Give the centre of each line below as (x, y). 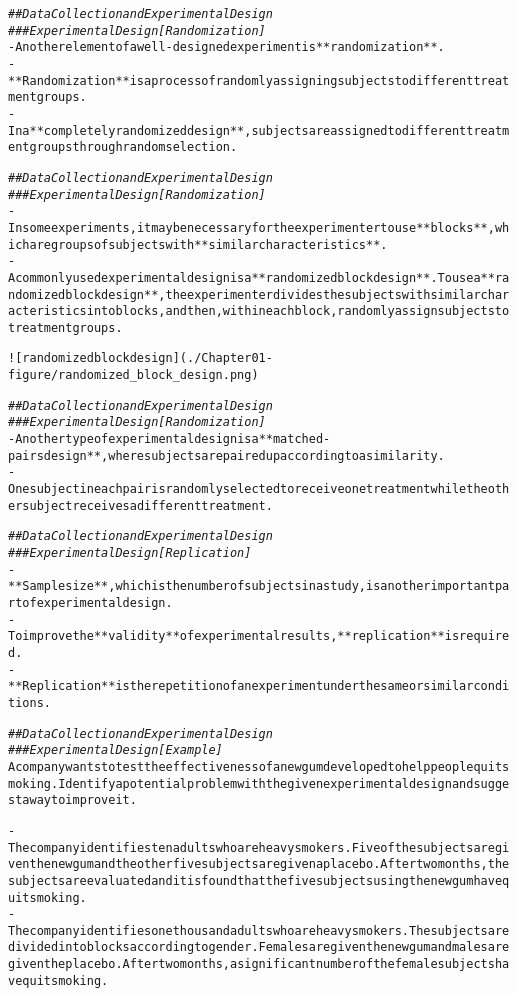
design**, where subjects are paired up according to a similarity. (244, 455)
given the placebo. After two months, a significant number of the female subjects (251, 964)
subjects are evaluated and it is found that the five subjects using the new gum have (255, 880)
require (484, 636)
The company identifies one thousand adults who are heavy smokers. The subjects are (259, 930)
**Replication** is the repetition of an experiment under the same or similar (241, 686)
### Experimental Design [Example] (115, 750)
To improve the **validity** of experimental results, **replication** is (234, 636)
